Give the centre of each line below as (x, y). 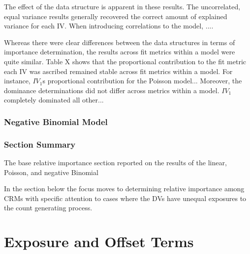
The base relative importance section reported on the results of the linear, (115, 162)
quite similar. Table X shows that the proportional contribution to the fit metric (125, 61)
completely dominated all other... (54, 100)
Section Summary (40, 144)
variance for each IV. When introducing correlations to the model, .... (109, 26)
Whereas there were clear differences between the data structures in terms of (120, 42)
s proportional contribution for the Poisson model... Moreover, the (142, 81)
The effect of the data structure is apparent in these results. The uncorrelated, (122, 6)
